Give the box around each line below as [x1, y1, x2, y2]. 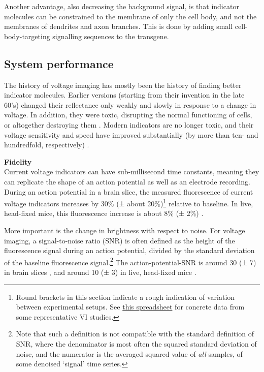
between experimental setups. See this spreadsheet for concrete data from [16, 301, 245, 312]
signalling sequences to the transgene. [52, 30, 169, 41]
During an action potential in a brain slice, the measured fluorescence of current [4, 186, 253, 197]
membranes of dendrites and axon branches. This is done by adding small [4, 21, 233, 32]
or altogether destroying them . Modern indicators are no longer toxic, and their [4, 119, 254, 130]
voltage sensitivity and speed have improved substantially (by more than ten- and [4, 129, 258, 140]
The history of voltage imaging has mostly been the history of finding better [4, 79, 242, 90]
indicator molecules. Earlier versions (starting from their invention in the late [4, 89, 245, 100]
